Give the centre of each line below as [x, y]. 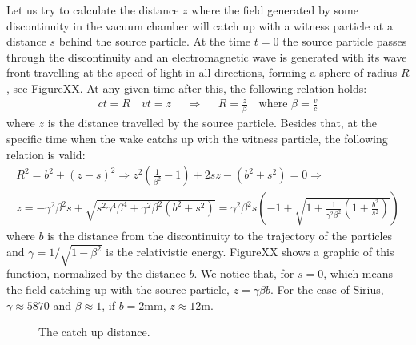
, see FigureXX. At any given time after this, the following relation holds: [187, 88]
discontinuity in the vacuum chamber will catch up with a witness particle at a [200, 25]
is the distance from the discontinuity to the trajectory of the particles [220, 236]
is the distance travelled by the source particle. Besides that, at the [212, 123]
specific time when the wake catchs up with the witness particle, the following [197, 139]
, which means [358, 273]
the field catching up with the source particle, [118, 289]
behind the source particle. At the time [155, 41]
